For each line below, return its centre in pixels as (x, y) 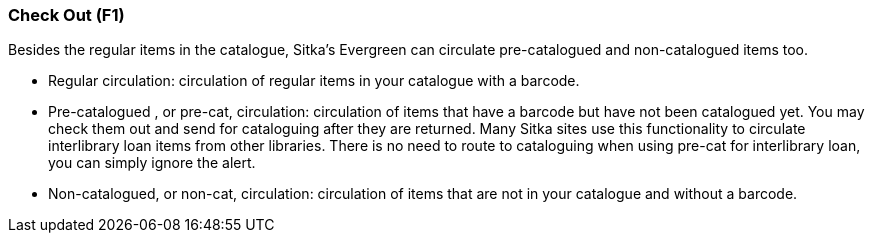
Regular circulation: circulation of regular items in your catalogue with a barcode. (314, 81)
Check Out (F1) (66, 15)
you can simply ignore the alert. (152, 163)
